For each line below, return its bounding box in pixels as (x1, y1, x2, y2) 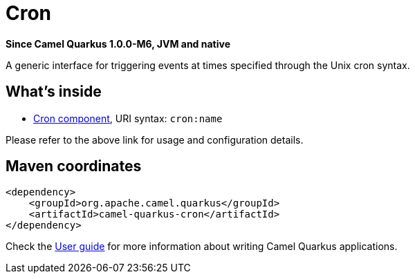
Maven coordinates (6, 157, 142, 175)
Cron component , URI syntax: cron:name (33, 112, 223, 124)
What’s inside (6, 83, 102, 101)
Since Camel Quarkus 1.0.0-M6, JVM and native (6, 37, 231, 50)
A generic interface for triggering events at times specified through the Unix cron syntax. (6, 59, 410, 71)
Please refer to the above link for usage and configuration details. (6, 133, 304, 146)
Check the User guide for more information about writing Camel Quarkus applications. (6, 240, 398, 253)
